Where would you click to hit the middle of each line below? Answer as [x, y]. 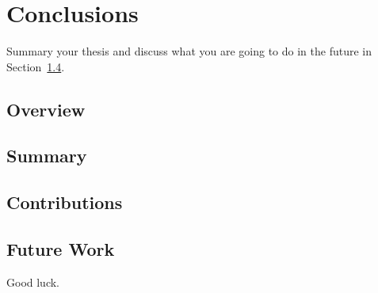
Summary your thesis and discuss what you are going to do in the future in [189, 51]
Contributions [65, 202]
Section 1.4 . [36, 66]
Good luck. [33, 282]
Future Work [61, 249]
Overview [46, 109]
